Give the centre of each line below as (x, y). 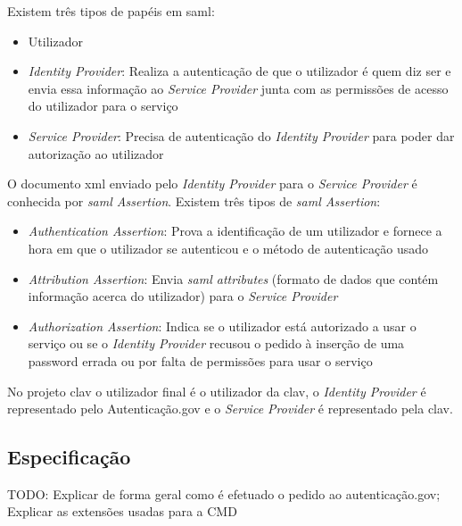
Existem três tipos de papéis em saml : (111, 11)
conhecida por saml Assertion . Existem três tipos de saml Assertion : (194, 200)
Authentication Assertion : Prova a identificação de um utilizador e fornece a (235, 231)
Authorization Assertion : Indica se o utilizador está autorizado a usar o (222, 326)
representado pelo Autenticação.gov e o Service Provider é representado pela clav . (230, 409)
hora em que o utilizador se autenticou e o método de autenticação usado (228, 248)
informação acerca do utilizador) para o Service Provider (183, 296)
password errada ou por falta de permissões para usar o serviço (200, 360)
